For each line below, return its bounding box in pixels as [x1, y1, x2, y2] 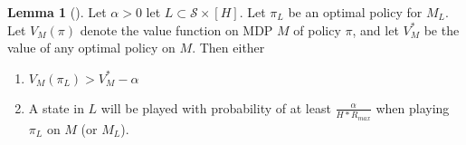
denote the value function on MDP [80, 20, 273, 39]
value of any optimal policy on [7, 38, 176, 57]
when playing [376, 98, 450, 117]
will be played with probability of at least [100, 98, 331, 117]
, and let [352, 20, 399, 39]
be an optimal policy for [288, 3, 423, 21]
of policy [293, 20, 341, 39]
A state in [28, 98, 84, 117]
